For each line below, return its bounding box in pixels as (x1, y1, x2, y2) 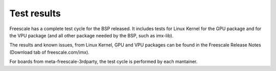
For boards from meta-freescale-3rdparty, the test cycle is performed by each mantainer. (9, 59, 198, 65)
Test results (9, 8, 61, 19)
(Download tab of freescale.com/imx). (9, 49, 89, 55)
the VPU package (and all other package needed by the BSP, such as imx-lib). (9, 32, 174, 38)
